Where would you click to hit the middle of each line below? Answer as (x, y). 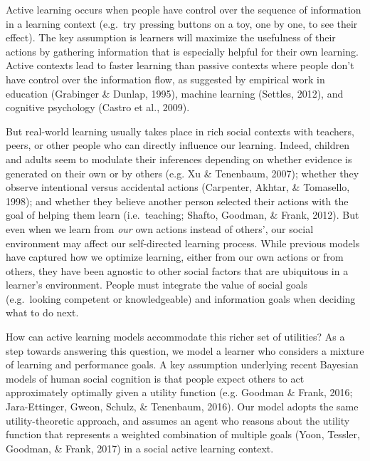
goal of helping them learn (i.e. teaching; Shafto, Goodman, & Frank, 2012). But (183, 215)
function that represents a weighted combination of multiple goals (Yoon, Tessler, (183, 434)
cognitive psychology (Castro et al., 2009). (98, 107)
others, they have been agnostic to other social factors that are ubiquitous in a (177, 270)
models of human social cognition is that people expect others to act (155, 378)
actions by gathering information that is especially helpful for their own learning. (182, 51)
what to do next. (42, 312)
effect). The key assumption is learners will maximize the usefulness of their (171, 37)
